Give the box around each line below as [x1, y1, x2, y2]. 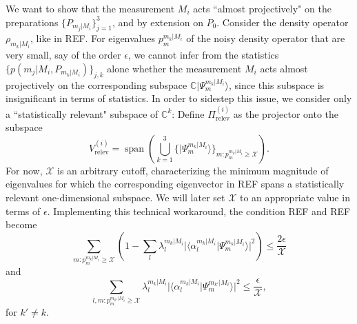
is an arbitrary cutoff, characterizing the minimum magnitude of [57, 163, 329, 177]
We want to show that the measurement [6, 1, 175, 15]
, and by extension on [112, 14, 203, 29]
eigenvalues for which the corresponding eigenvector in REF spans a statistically [6, 176, 345, 191]
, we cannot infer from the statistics [127, 48, 279, 62]
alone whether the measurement [107, 61, 242, 75]
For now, [6, 163, 43, 177]
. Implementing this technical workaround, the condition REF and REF [47, 203, 351, 218]
